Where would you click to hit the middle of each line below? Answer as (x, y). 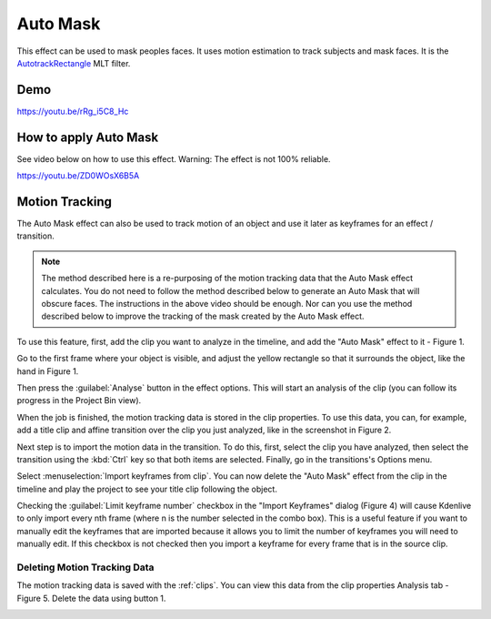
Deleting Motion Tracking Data (85, 567)
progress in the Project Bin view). (79, 401)
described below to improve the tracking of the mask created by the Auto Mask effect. (203, 316)
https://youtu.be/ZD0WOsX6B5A (78, 176)
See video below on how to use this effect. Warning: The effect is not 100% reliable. (174, 158)
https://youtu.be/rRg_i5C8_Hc (73, 111)
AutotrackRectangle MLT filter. (74, 63)
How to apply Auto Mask (88, 137)
